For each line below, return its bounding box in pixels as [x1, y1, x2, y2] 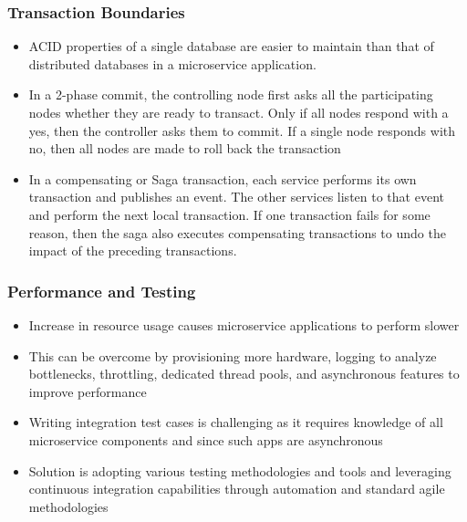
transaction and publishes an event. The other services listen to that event [28, 187, 444, 206]
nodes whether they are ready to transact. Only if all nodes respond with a [28, 103, 449, 121]
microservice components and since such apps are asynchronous [28, 430, 383, 449]
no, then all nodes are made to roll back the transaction [28, 139, 341, 158]
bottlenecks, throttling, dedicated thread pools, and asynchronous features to [28, 364, 460, 383]
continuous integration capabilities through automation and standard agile [28, 479, 445, 498]
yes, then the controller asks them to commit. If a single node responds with [28, 120, 456, 140]
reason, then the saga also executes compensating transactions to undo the [28, 223, 446, 242]
